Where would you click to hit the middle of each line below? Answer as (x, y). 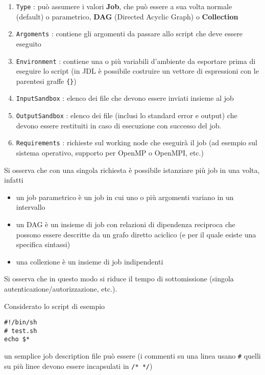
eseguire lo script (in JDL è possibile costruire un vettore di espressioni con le (137, 71)
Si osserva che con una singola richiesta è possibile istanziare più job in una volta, (132, 170)
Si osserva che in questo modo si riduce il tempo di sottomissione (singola (119, 279)
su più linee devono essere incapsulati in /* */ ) (78, 366)
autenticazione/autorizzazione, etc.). (61, 288)
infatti (14, 180)
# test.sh (21, 331)
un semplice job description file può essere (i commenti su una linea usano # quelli (132, 356)
